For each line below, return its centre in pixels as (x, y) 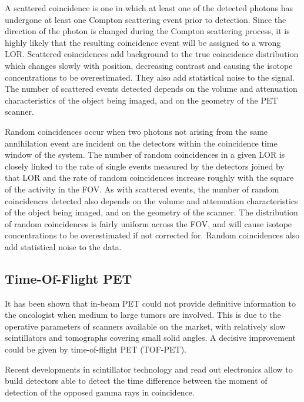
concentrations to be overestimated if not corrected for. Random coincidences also (152, 235)
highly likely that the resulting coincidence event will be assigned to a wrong (143, 42)
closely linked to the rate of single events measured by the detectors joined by (145, 166)
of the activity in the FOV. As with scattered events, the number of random (142, 189)
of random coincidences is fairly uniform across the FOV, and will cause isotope (148, 223)
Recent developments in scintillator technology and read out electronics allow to (149, 369)
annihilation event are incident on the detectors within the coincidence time (141, 143)
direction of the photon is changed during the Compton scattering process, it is (147, 31)
